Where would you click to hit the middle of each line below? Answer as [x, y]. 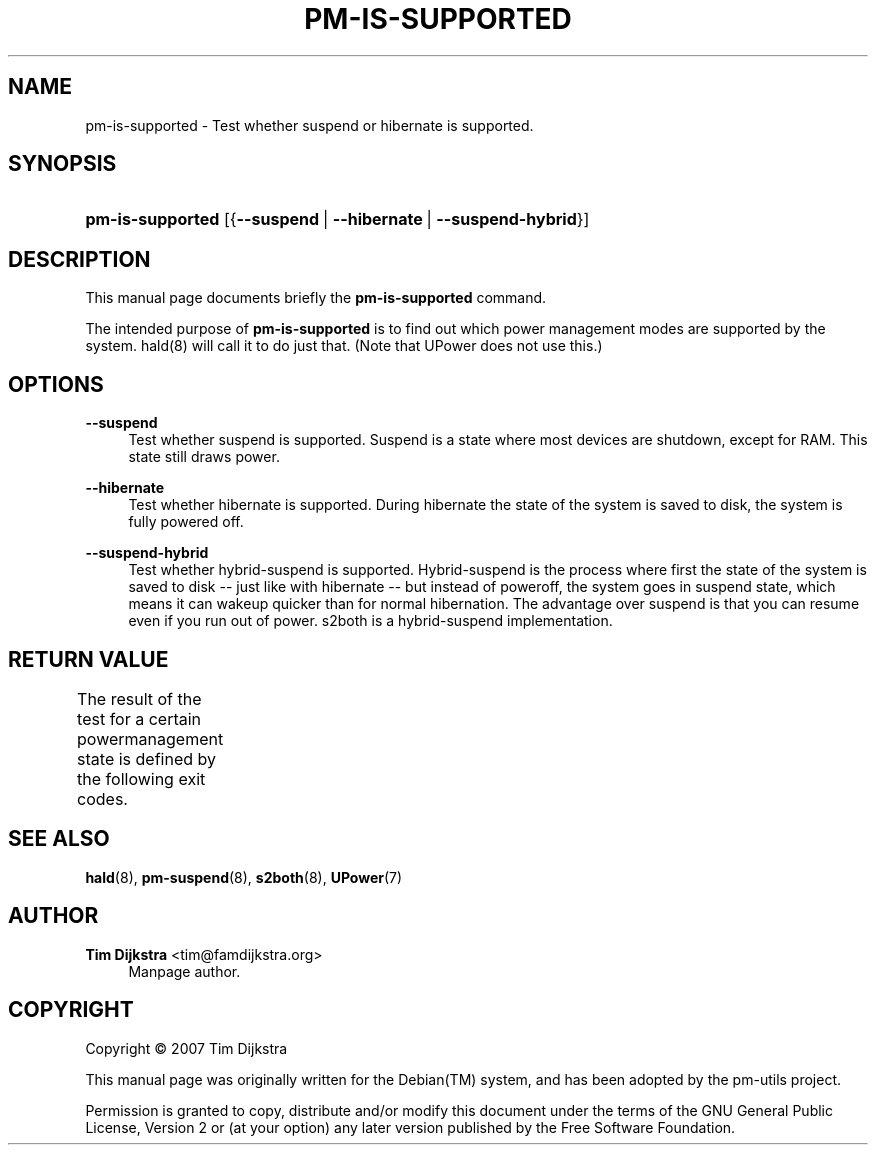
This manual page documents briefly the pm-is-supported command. [316, 298]
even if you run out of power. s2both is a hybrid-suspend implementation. [370, 621]
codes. [102, 798]
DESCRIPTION [79, 259]
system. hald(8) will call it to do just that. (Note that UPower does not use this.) [344, 346]
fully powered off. [186, 522]
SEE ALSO [59, 839]
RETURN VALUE [88, 659]
